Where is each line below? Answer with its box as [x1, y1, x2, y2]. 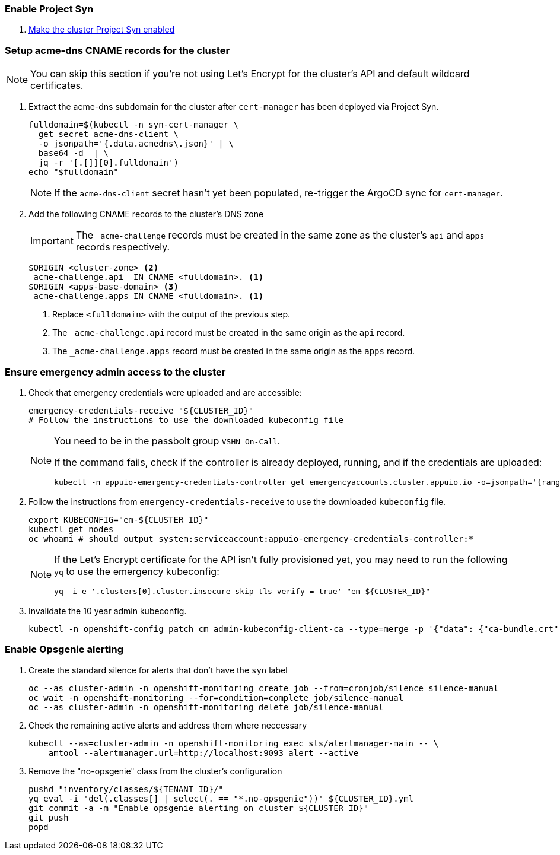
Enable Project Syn [5, 3, 94, 15]
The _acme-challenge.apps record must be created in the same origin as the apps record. [52, 346, 415, 357]
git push [28, 812, 69, 822]
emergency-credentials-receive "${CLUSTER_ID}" [28, 405, 254, 415]
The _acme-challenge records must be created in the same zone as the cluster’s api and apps [75, 229, 485, 241]
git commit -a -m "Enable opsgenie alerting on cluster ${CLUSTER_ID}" [28, 803, 369, 813]
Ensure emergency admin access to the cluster [5, 365, 226, 378]
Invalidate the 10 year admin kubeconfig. [28, 605, 187, 616]
